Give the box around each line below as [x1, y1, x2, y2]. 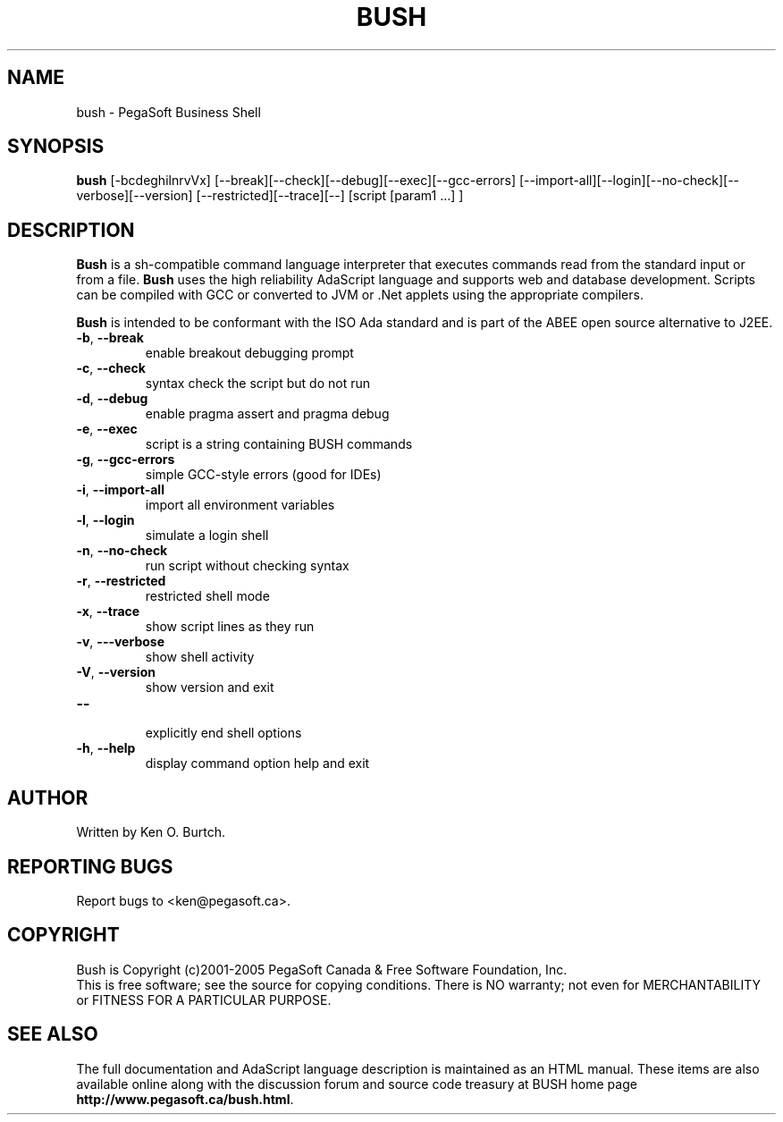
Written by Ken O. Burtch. [76, 824, 225, 840]
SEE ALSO [7, 1023, 98, 1046]
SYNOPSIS [7, 135, 105, 158]
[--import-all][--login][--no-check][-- [518, 173, 740, 189]
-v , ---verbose [76, 634, 164, 650]
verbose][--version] [76, 188, 193, 204]
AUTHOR [7, 786, 88, 809]
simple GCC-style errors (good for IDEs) [145, 467, 382, 483]
